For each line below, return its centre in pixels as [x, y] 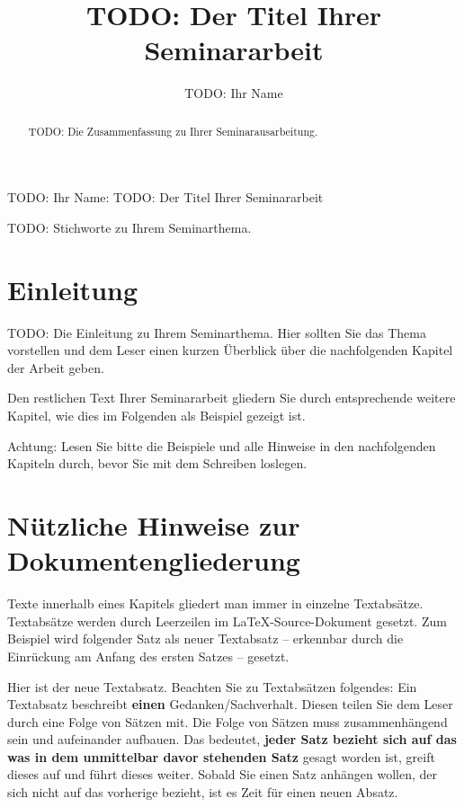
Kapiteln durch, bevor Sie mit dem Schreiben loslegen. [157, 463]
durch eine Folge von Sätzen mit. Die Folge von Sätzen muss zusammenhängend [228, 721]
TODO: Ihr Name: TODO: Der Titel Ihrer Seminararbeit [165, 197]
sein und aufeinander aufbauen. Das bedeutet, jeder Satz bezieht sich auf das [232, 739]
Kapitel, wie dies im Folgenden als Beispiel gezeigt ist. [156, 416]
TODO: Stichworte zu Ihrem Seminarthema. [129, 227]
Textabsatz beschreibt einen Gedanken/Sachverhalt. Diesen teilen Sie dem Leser [230, 704]
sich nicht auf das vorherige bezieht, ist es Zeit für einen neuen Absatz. [203, 792]
